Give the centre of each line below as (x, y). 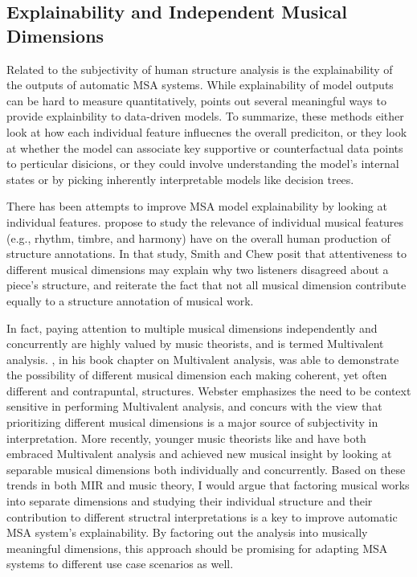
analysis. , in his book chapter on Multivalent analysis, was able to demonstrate (203, 359)
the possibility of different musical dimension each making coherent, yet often (197, 375)
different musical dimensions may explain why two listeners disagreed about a (198, 269)
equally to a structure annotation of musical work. (130, 300)
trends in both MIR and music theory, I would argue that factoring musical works (208, 485)
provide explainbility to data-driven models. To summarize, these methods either (205, 116)
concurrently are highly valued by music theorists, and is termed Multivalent (195, 344)
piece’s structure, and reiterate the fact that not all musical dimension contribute (206, 285)
